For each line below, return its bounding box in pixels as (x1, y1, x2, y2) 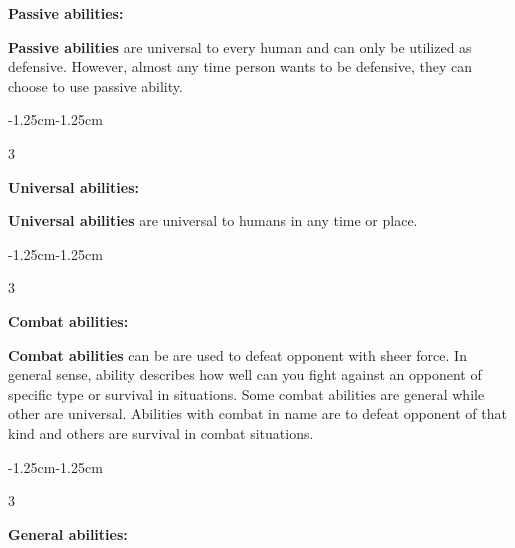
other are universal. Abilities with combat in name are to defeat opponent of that (8, 403, 507, 424)
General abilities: (8, 523, 128, 544)
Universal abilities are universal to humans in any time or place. (8, 210, 418, 231)
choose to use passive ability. (8, 75, 183, 96)
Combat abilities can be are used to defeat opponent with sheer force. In (8, 344, 467, 365)
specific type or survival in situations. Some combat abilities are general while (8, 383, 485, 404)
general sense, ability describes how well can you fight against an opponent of (8, 364, 482, 385)
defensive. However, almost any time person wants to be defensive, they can (8, 56, 472, 77)
